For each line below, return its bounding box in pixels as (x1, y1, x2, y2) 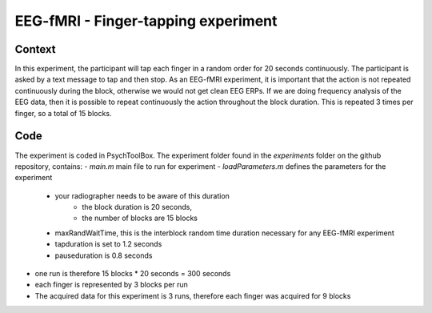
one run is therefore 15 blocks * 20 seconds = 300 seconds (34, 269, 231, 279)
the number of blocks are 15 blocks (82, 213, 198, 223)
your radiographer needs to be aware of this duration (54, 191, 230, 200)
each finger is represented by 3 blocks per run (34, 280, 188, 290)
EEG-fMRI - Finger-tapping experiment (14, 12, 278, 30)
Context (14, 42, 56, 56)
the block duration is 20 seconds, (82, 203, 192, 212)
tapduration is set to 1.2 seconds (54, 239, 162, 249)
